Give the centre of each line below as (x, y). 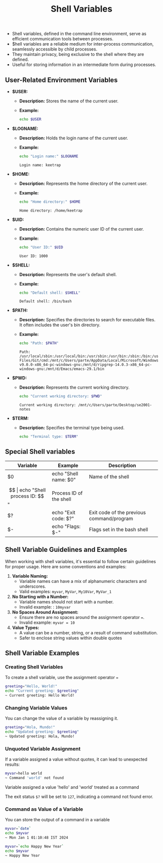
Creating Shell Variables (34, 667)
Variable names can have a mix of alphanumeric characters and (83, 581)
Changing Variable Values (36, 708)
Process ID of (67, 493)
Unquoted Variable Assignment (43, 748)
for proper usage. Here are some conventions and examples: (66, 566)
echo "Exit (64, 512)
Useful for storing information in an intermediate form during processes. (84, 65)
